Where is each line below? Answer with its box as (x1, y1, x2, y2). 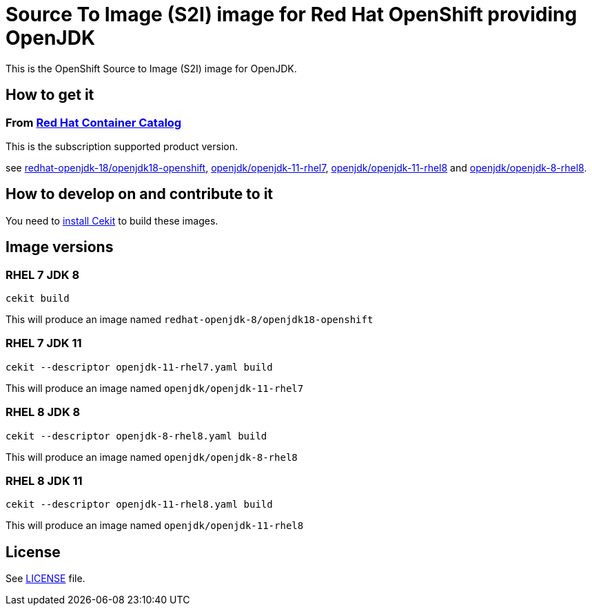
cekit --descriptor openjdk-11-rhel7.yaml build (6, 361, 273, 373)
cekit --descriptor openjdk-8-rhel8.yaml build (6, 430, 267, 442)
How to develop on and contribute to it (6, 185, 274, 203)
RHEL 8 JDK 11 (6, 473, 83, 488)
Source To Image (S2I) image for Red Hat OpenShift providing (6, 3, 578, 26)
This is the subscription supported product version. (6, 140, 238, 152)
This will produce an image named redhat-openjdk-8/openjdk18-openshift (6, 313, 374, 326)
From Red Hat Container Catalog (6, 115, 182, 130)
